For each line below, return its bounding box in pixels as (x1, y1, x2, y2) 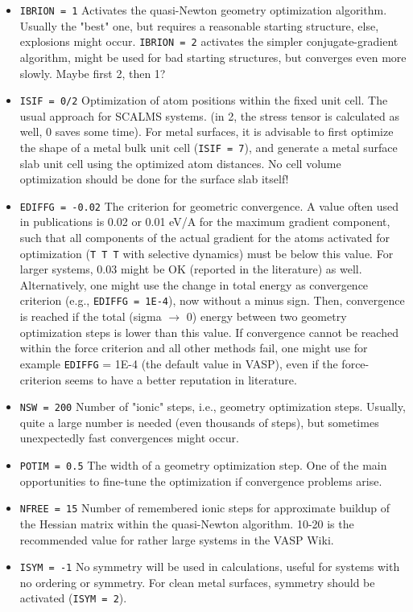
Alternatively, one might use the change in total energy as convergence (19, 276, 369, 293)
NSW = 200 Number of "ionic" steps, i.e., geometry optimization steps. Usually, (19, 398, 406, 415)
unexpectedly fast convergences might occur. (19, 429, 239, 446)
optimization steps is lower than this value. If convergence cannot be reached (19, 323, 399, 340)
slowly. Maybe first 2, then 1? (19, 64, 166, 81)
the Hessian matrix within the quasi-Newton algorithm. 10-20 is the (19, 515, 354, 532)
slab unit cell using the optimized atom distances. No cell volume (19, 154, 341, 171)
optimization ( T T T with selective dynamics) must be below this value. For (19, 244, 394, 261)
